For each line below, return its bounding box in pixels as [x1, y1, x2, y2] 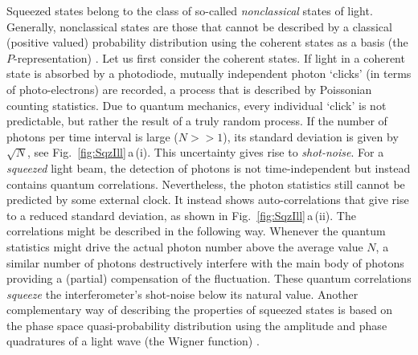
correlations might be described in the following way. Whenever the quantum [6, 222, 386, 239]
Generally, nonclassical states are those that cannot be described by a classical [6, 18, 392, 35]
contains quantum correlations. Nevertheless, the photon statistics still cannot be [6, 175, 405, 192]
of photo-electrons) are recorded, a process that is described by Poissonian [6, 80, 372, 97]
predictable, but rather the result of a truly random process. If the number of [6, 112, 387, 129]
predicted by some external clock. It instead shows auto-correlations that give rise [6, 191, 409, 208]
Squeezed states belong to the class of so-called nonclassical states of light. [6, 2, 373, 18]
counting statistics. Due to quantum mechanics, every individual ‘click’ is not [6, 96, 387, 113]
